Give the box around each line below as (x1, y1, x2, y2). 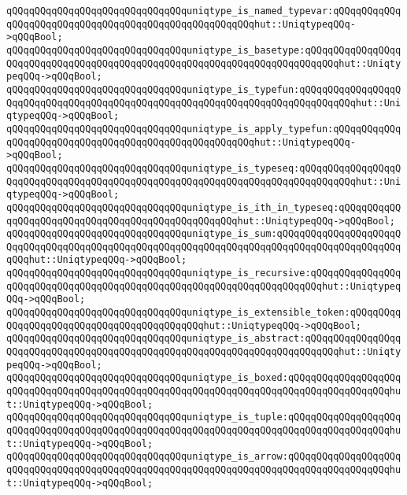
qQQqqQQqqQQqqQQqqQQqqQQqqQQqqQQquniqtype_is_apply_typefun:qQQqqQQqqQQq (6, 123, 401, 135)
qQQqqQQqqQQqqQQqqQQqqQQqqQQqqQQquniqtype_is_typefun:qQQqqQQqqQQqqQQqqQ (6, 83, 401, 95)
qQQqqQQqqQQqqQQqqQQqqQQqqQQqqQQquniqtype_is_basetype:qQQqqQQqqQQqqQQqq (6, 44, 401, 56)
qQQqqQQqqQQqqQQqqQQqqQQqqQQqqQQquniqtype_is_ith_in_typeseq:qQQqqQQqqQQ (6, 201, 401, 213)
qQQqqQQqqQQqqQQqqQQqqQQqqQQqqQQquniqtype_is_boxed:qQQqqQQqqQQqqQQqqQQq (6, 372, 401, 384)
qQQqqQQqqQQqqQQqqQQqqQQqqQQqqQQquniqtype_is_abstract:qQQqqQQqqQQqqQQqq (6, 333, 401, 345)
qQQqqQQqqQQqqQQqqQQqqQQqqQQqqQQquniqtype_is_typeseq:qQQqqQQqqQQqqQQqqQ (6, 162, 401, 174)
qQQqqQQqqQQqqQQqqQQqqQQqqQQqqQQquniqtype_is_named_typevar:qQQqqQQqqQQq (6, 6, 401, 17)
